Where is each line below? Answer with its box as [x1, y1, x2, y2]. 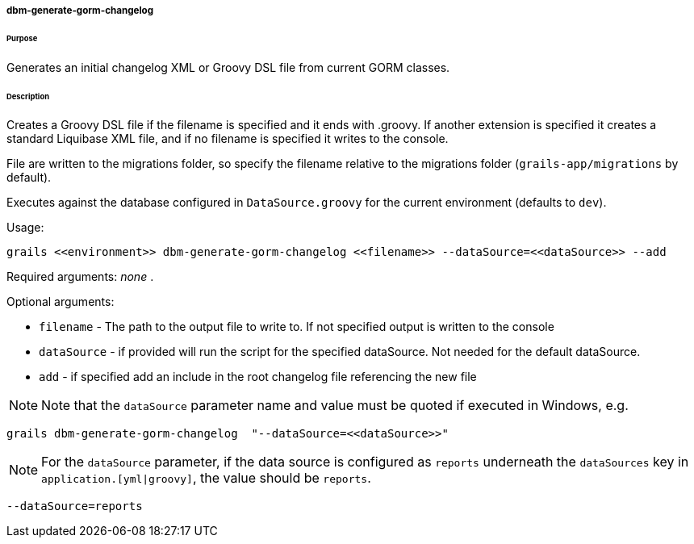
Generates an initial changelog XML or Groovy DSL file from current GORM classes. [6, 60, 450, 74]
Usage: [6, 220, 44, 235]
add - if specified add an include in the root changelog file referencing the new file [39, 370, 477, 384]
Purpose [6, 33, 38, 43]
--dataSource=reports [6, 500, 143, 513]
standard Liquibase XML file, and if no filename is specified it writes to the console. [6, 132, 449, 146]
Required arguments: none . [6, 270, 154, 284]
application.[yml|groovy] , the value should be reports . [41, 470, 371, 487]
